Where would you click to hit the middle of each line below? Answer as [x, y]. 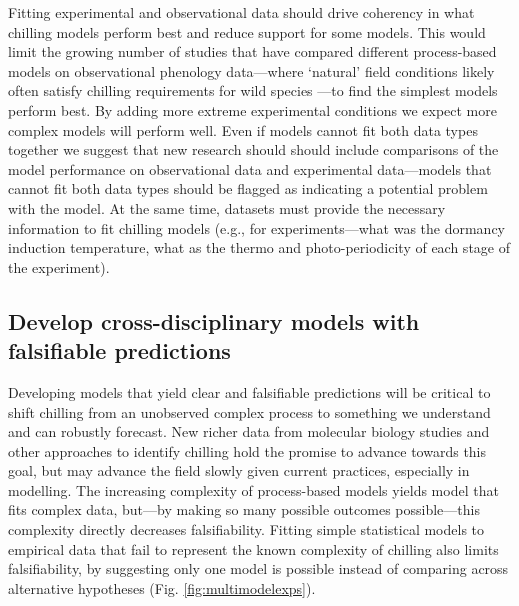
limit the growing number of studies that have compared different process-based [252, 51]
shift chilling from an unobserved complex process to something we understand [249, 411]
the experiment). [59, 266]
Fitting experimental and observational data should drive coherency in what [241, 12]
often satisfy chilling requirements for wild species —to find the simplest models [253, 90]
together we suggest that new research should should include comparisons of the [253, 149]
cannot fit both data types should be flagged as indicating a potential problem [248, 188]
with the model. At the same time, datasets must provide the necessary [227, 207]
